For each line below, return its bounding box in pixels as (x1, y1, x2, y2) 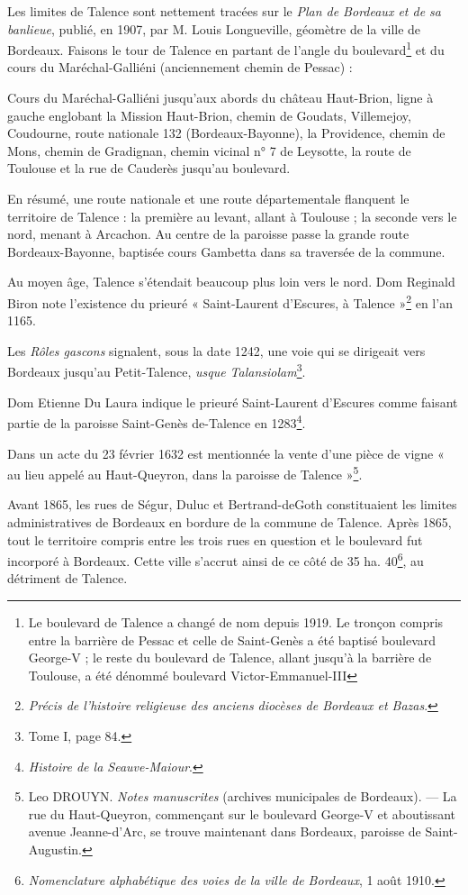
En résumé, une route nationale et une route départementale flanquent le (7, 189, 409, 207)
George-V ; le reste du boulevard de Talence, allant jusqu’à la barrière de (28, 648, 432, 667)
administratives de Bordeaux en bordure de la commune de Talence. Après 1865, (7, 512, 452, 531)
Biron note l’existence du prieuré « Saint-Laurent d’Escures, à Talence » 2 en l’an (7, 290, 453, 312)
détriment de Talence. (7, 569, 128, 588)
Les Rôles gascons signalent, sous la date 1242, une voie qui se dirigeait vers (7, 341, 426, 360)
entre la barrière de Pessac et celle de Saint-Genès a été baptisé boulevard (28, 630, 436, 649)
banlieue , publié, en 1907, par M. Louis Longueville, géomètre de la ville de (7, 19, 421, 38)
